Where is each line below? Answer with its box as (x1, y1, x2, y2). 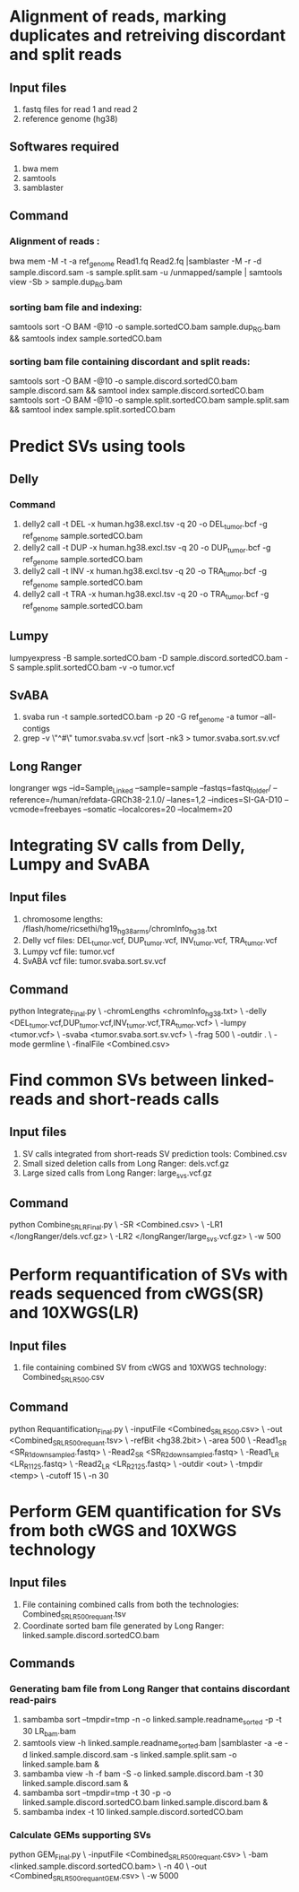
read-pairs (9, 1693, 56, 1705)
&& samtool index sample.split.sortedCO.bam (9, 404, 176, 415)
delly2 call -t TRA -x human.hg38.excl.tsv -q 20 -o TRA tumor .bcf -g (21, 589, 269, 602)
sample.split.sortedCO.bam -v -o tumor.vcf (16, 662, 175, 673)
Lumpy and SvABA (9, 854, 150, 874)
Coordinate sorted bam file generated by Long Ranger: (21, 1620, 225, 1631)
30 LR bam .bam (21, 1726, 77, 1739)
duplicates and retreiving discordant (9, 25, 286, 46)
